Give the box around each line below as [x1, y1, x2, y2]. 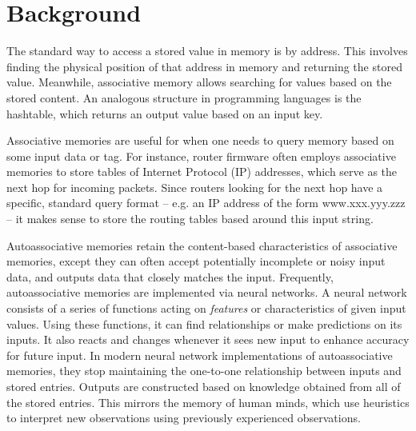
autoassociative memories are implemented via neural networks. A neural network [6, 284, 407, 301]
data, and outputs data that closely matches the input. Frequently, [6, 268, 334, 285]
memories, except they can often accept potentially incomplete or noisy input [6, 253, 386, 269]
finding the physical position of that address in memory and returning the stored [6, 58, 402, 74]
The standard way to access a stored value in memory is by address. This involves [6, 42, 408, 59]
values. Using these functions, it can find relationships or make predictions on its [6, 315, 402, 332]
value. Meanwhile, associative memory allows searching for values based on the [6, 74, 392, 90]
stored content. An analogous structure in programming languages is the [6, 89, 362, 106]
